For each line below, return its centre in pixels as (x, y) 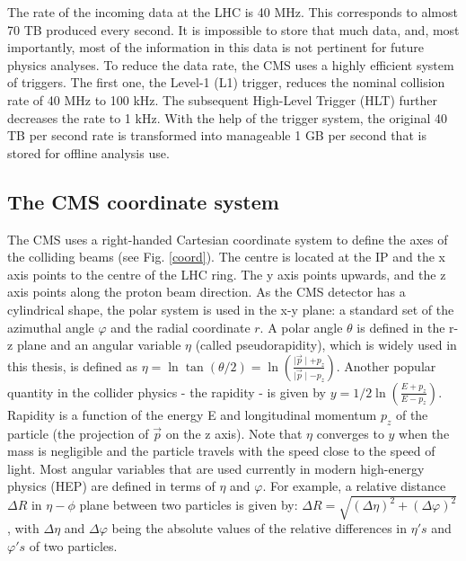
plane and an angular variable (99, 345)
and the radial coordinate (180, 327)
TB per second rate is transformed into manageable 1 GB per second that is (217, 135)
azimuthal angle (51, 327)
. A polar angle (301, 327)
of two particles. (73, 546)
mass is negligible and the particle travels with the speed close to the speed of (221, 451)
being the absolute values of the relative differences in (259, 528)
